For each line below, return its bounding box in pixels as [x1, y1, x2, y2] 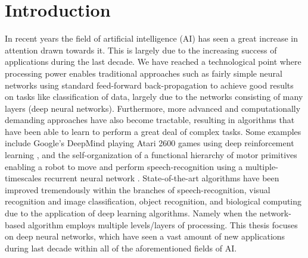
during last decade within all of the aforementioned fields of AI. [5, 241, 237, 254]
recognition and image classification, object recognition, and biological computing [5, 195, 302, 207]
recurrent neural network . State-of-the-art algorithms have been [44, 172, 279, 184]
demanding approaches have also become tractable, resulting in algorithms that [5, 114, 295, 126]
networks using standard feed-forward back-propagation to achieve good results [5, 78, 294, 91]
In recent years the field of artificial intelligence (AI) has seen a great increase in [5, 32, 298, 45]
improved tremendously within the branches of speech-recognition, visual [5, 183, 270, 196]
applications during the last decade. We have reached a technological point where [5, 55, 301, 68]
